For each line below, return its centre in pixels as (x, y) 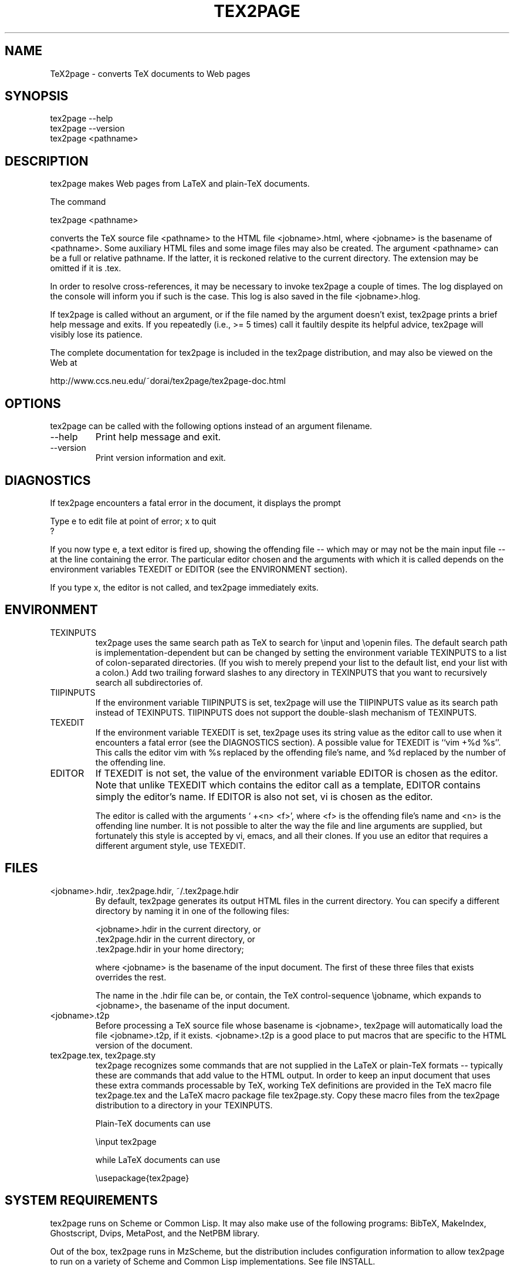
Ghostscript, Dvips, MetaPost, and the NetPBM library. (155, 1233)
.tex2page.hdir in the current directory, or (175, 939)
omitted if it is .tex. (86, 268)
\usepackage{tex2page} (142, 1178)
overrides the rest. (131, 977)
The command (78, 202)
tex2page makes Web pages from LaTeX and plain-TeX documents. (180, 184)
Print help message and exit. (158, 437)
